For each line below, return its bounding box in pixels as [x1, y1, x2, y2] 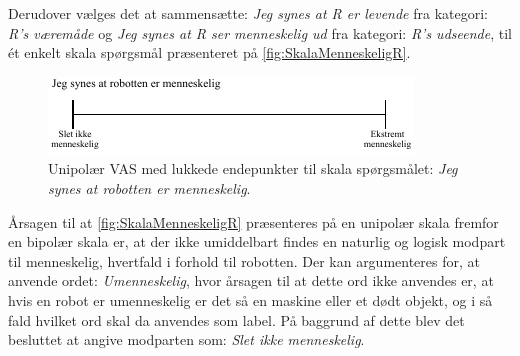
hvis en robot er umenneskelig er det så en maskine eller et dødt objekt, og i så [8, 289, 493, 310]
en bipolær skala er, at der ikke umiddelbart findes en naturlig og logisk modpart [8, 231, 506, 252]
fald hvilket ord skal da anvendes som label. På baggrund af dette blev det [8, 309, 465, 330]
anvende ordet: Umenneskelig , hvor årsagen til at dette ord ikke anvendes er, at [8, 270, 494, 291]
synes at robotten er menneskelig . [48, 177, 251, 198]
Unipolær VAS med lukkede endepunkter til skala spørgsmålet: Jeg [48, 158, 458, 179]
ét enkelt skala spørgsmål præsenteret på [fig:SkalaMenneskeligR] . [8, 42, 411, 63]
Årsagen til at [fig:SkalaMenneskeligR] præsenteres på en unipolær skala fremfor [8, 211, 499, 232]
